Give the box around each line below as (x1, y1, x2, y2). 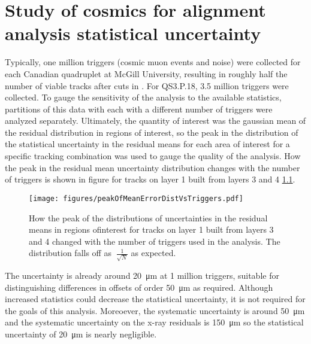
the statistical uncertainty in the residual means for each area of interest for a (5, 138, 290, 150)
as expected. (131, 246, 176, 259)
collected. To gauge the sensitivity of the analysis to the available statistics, (5, 91, 282, 103)
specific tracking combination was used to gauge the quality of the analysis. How (5, 150, 301, 162)
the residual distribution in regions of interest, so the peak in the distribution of (5, 126, 298, 138)
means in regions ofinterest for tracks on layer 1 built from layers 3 (29, 223, 274, 236)
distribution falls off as (29, 246, 111, 259)
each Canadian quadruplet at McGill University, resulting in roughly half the (5, 67, 288, 80)
